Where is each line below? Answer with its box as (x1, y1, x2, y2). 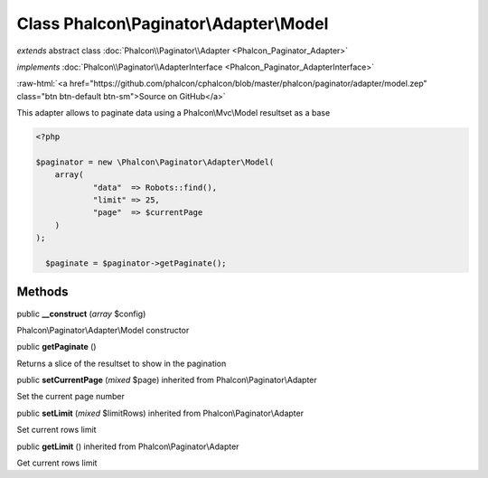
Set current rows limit (16, 425, 97, 436)
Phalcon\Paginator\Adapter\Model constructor (16, 324, 190, 335)
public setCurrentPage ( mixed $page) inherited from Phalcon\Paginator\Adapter (16, 375, 318, 386)
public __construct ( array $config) (16, 308, 146, 319)
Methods (16, 285, 69, 300)
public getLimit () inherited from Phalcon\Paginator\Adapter (16, 441, 239, 452)
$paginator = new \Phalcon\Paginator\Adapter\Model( (35, 156, 275, 167)
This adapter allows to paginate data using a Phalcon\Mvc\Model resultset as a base (16, 108, 331, 118)
